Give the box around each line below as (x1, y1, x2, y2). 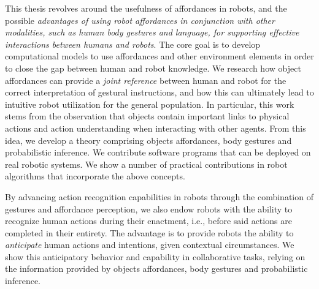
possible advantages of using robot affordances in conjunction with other (5, 13, 275, 26)
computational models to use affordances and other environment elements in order (5, 50, 314, 62)
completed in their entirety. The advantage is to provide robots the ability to (5, 226, 294, 239)
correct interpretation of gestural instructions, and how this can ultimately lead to (5, 86, 314, 99)
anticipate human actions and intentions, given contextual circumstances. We (5, 238, 294, 251)
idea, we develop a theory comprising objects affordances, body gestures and (5, 133, 292, 146)
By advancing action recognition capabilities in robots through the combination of (5, 190, 313, 203)
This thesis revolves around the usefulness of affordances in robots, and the (5, 2, 287, 14)
